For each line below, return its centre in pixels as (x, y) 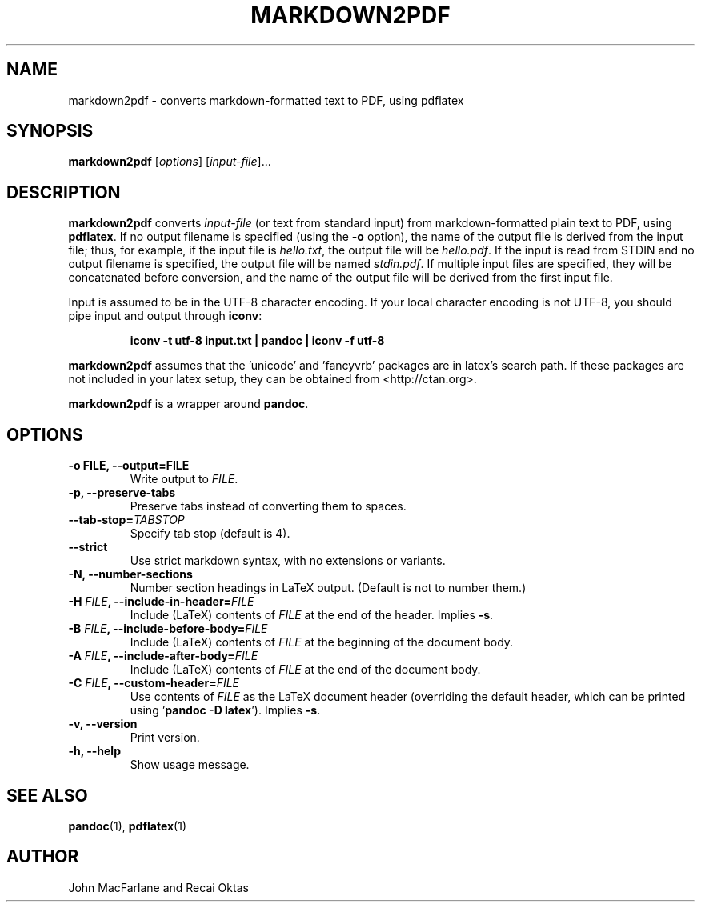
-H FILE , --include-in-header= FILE (161, 602)
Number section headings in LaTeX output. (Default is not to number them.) (328, 588)
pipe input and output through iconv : (165, 316)
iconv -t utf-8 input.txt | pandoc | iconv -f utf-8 (257, 341)
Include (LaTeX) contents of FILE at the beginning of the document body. (322, 642)
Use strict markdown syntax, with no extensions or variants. (288, 561)
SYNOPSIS (50, 131)
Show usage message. (190, 765)
